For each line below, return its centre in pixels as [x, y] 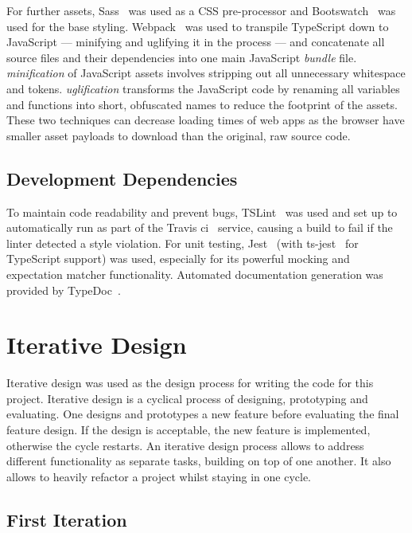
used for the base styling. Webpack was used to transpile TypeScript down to [198, 26]
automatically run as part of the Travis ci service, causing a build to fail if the [200, 227]
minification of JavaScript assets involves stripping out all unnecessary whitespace [206, 73]
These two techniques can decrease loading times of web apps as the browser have [206, 120]
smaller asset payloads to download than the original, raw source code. [179, 135]
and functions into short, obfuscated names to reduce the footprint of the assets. [202, 104]
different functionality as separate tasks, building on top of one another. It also [199, 461]
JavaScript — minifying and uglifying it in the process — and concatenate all [196, 42]
